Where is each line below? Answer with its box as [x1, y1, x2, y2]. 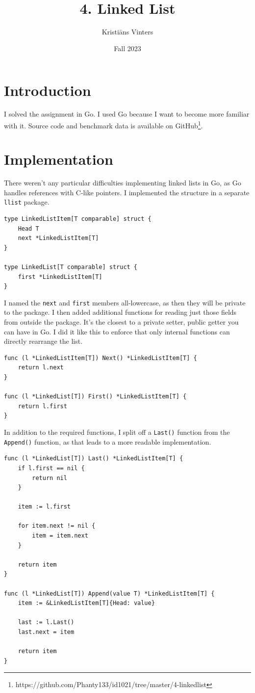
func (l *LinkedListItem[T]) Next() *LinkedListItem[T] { [4, 354, 197, 362]
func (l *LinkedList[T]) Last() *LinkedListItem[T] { [4, 455, 183, 462]
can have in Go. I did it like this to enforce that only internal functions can [4, 326, 230, 336]
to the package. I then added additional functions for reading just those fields [4, 307, 237, 317]
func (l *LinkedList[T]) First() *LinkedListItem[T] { [4, 393, 187, 400]
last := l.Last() [18, 619, 75, 626]
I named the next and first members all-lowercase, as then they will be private [4, 297, 246, 307]
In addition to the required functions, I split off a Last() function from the [4, 427, 230, 437]
